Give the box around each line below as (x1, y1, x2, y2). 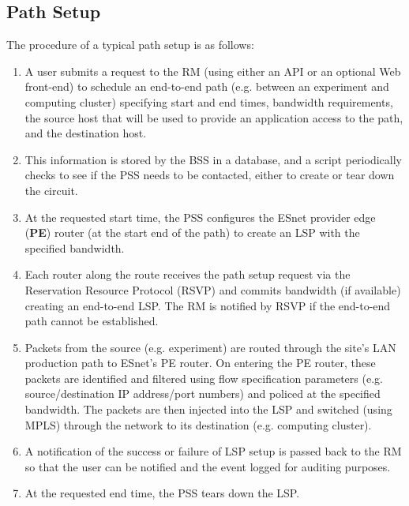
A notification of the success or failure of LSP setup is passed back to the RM (24, 443, 402, 459)
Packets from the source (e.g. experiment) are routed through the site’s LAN (24, 339, 396, 355)
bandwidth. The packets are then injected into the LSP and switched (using (24, 401, 392, 418)
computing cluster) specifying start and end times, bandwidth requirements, (24, 93, 393, 110)
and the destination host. (24, 125, 147, 141)
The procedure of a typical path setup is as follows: (6, 36, 254, 53)
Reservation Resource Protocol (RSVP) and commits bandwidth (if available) (24, 281, 401, 298)
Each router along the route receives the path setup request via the (24, 266, 351, 283)
